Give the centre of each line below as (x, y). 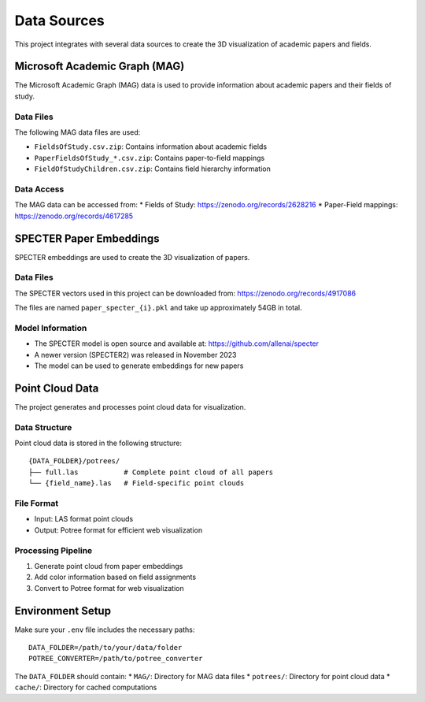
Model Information (51, 328)
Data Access (39, 189)
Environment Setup (63, 611)
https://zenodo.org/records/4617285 (74, 216)
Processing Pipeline (54, 550)
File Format (37, 503)
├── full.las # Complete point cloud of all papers (151, 472)
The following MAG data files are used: (78, 132)
